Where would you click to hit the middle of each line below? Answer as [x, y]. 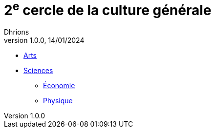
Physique [58, 101]
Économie [59, 86]
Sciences [38, 71]
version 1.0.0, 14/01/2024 [44, 40]
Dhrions [17, 32]
